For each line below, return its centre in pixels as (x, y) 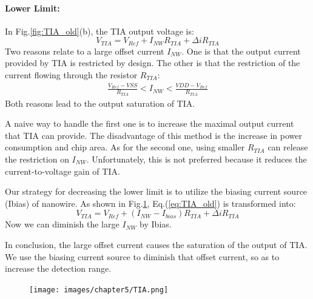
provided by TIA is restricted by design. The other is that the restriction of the (153, 63)
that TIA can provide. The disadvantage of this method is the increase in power (154, 135)
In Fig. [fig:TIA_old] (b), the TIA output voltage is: (99, 31)
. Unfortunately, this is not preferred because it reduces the (197, 159)
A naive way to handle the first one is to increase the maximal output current (150, 123)
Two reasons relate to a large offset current (85, 51)
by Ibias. (156, 224)
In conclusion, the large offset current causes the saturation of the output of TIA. (156, 244)
